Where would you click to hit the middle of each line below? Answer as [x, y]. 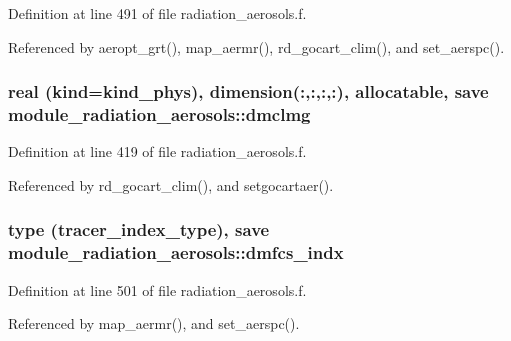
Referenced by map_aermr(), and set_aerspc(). [154, 323]
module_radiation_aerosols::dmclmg [159, 114]
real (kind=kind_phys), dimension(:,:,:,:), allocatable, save [248, 91]
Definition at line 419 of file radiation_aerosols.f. [157, 151]
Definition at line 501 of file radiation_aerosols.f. [157, 289]
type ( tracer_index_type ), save [139, 229]
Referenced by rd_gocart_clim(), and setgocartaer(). [171, 184]
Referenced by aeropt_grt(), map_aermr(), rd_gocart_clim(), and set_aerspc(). [256, 46]
